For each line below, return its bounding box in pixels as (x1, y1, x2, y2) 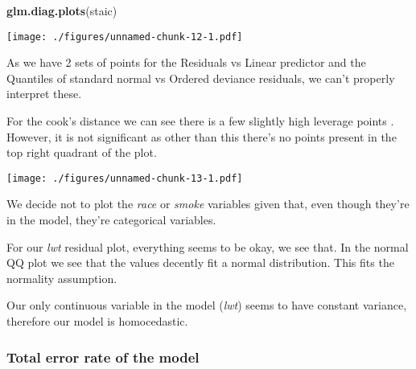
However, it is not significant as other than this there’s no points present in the (6, 128, 397, 145)
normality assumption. (6, 269, 117, 286)
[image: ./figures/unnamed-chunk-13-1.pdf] (6, 172, 243, 184)
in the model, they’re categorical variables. (6, 211, 216, 228)
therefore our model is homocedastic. (6, 313, 188, 330)
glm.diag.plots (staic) (6, 2, 117, 18)
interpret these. (6, 85, 82, 102)
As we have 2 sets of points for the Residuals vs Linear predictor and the (6, 54, 366, 71)
